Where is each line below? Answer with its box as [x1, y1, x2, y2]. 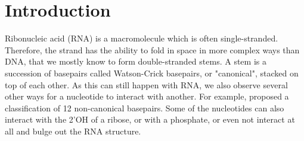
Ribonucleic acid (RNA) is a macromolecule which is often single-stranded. [5, 32, 278, 44]
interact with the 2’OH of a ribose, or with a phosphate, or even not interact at [5, 113, 295, 126]
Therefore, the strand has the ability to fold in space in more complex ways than [5, 43, 300, 56]
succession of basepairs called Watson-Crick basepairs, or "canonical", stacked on [5, 66, 299, 79]
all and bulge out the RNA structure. [5, 124, 141, 137]
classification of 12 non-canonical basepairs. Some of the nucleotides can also [5, 101, 284, 114]
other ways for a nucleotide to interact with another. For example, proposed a [5, 90, 289, 102]
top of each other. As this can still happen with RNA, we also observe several [5, 78, 288, 91]
